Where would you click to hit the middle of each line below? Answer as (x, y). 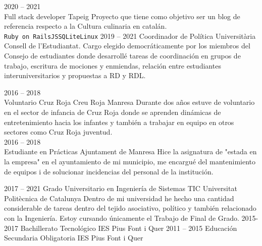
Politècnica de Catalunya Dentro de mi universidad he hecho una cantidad (119, 198)
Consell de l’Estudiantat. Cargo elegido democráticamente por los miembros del (127, 46)
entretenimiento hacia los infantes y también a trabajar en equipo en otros (119, 122)
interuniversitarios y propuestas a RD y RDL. (75, 75)
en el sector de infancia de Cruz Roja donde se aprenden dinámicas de (113, 112)
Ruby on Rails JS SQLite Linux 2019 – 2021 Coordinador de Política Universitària (130, 36)
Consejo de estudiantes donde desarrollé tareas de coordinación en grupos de (122, 56)
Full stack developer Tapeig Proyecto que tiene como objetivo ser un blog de (122, 16)
